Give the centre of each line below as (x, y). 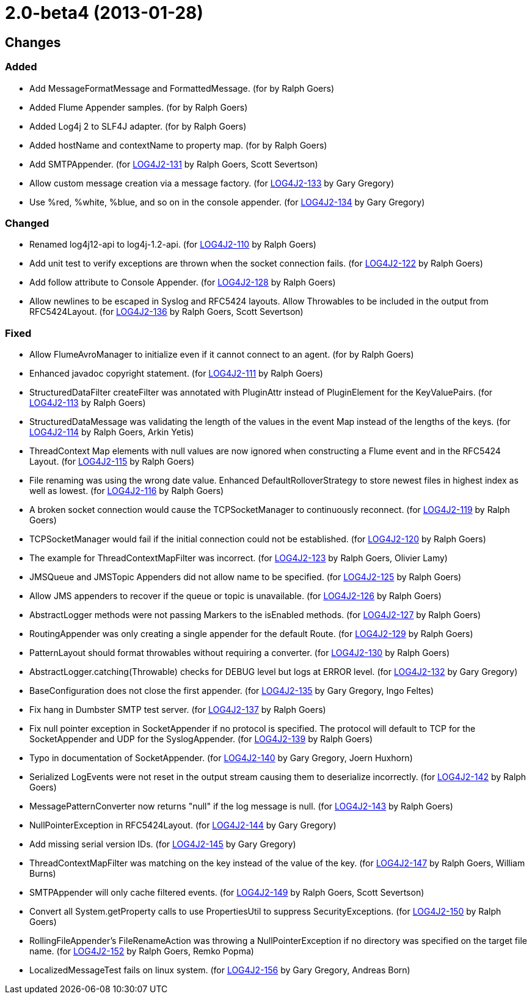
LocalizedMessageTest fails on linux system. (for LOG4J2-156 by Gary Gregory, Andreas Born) (220, 970)
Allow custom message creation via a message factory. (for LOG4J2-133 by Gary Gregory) (212, 183)
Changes (33, 42)
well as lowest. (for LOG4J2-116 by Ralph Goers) (127, 491)
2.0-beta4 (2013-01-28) (104, 13)
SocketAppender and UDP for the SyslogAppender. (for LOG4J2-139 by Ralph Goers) (201, 739)
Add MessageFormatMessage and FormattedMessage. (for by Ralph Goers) (182, 88)
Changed (27, 223)
